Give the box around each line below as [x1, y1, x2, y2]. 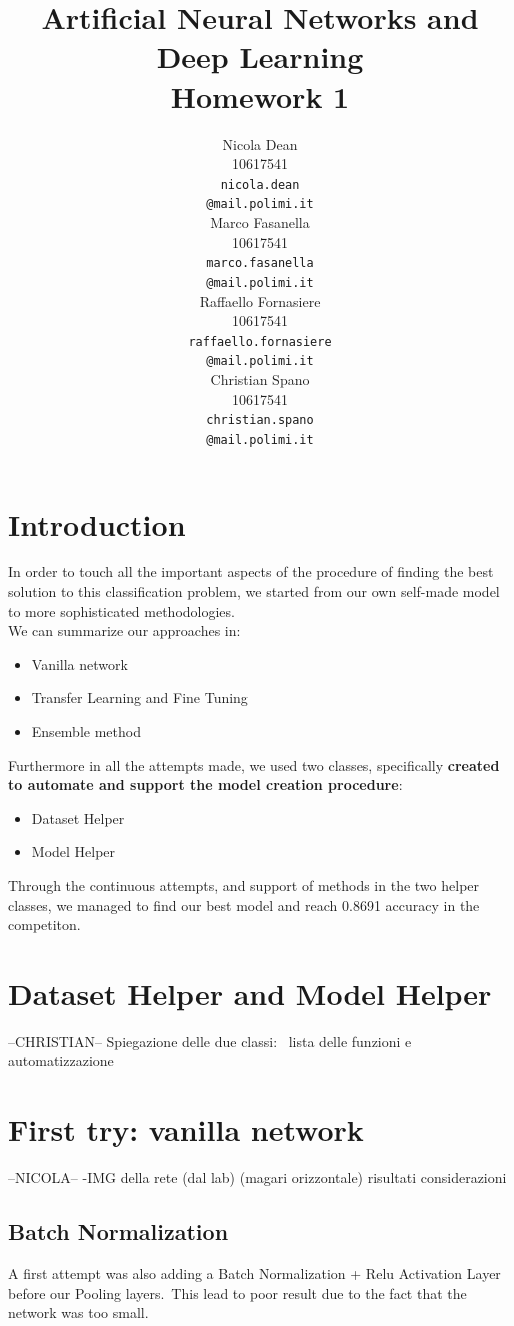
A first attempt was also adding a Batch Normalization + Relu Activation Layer [8, 1262, 501, 1283]
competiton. [8, 914, 81, 935]
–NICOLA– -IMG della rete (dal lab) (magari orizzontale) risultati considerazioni [8, 1167, 507, 1188]
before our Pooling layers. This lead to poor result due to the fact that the [8, 1282, 467, 1303]
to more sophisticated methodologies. [8, 600, 235, 621]
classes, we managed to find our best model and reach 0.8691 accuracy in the [8, 894, 480, 915]
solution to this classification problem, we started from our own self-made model [8, 581, 500, 602]
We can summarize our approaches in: [8, 620, 241, 641]
